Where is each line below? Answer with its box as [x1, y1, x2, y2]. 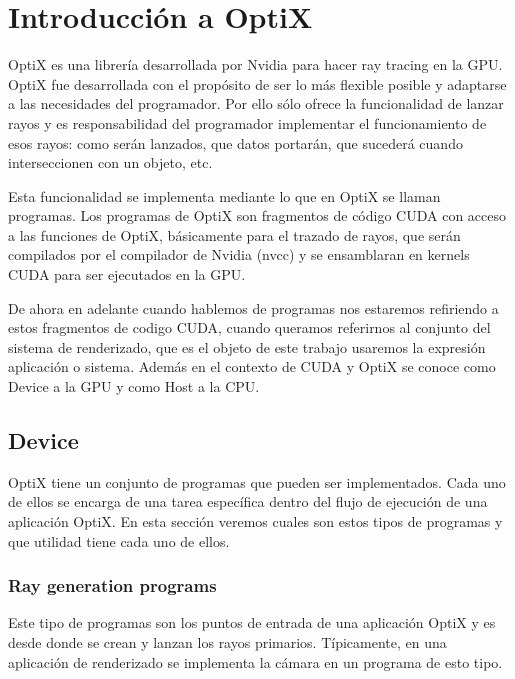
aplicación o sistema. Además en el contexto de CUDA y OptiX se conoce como [8, 356, 496, 377]
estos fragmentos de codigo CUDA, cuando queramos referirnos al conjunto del [8, 317, 491, 338]
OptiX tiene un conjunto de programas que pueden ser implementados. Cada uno [8, 471, 506, 492]
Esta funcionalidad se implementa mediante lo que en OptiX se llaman [8, 185, 441, 206]
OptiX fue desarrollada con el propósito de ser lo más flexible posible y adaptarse [8, 73, 507, 94]
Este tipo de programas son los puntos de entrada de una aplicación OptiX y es [8, 612, 496, 633]
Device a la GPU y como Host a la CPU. [8, 376, 260, 397]
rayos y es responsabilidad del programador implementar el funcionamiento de [8, 112, 487, 133]
